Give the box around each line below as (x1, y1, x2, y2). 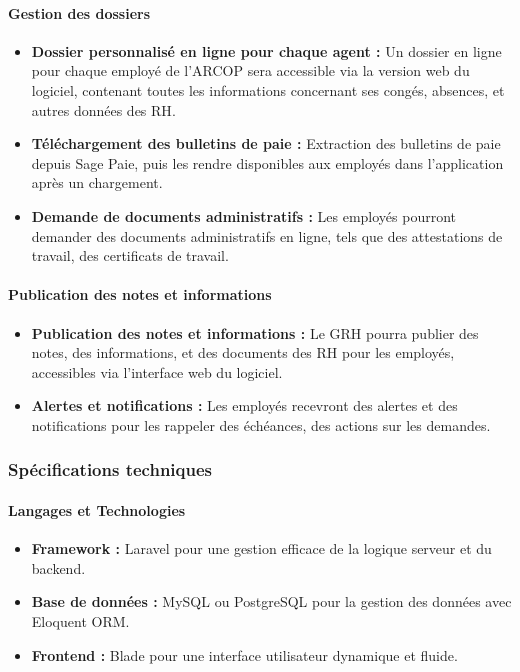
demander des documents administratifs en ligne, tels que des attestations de (31, 225, 503, 246)
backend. (31, 557, 86, 578)
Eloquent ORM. (31, 610, 130, 631)
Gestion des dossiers (8, 2, 151, 23)
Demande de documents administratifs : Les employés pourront (31, 205, 456, 226)
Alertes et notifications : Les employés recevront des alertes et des (31, 395, 458, 416)
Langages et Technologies (8, 499, 186, 520)
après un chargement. (31, 172, 163, 193)
